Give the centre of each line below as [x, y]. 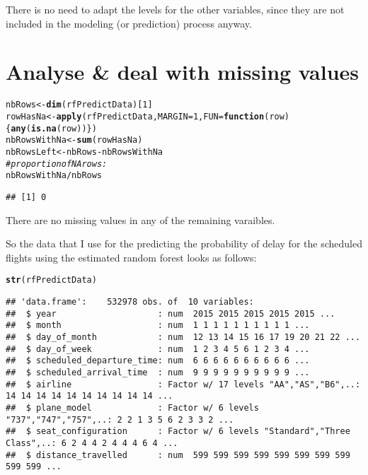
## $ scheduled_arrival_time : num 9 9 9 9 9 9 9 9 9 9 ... [158, 372]
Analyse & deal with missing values [183, 72]
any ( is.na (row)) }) [54, 128]
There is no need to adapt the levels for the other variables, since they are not [175, 9]
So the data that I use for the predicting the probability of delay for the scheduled [184, 244]
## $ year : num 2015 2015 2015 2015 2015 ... [171, 313]
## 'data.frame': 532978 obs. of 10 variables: [130, 302]
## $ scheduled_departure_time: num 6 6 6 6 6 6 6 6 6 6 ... [158, 361]
